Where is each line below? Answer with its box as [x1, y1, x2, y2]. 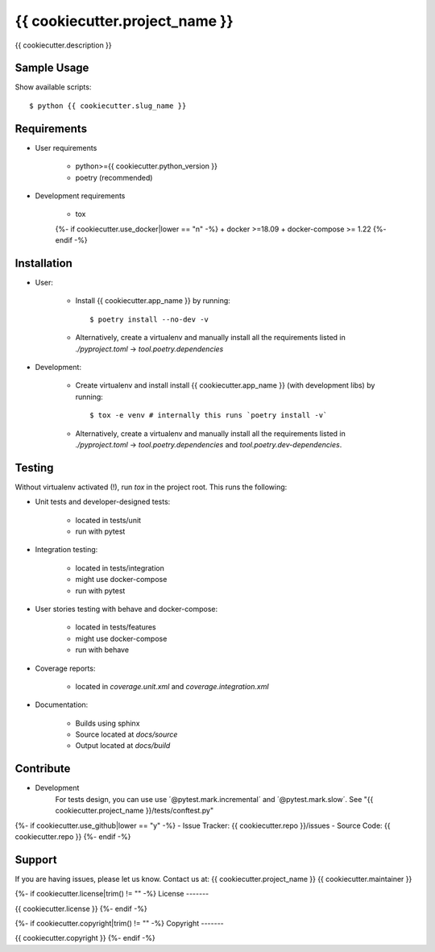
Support [14, 853, 57, 867]
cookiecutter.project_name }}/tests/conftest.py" [55, 806, 213, 816]
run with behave [75, 645, 129, 655]
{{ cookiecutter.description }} [14, 40, 112, 50]
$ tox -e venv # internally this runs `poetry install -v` [89, 411, 328, 420]
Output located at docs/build [75, 741, 171, 750]
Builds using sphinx [75, 718, 140, 728]
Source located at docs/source [75, 730, 178, 739]
